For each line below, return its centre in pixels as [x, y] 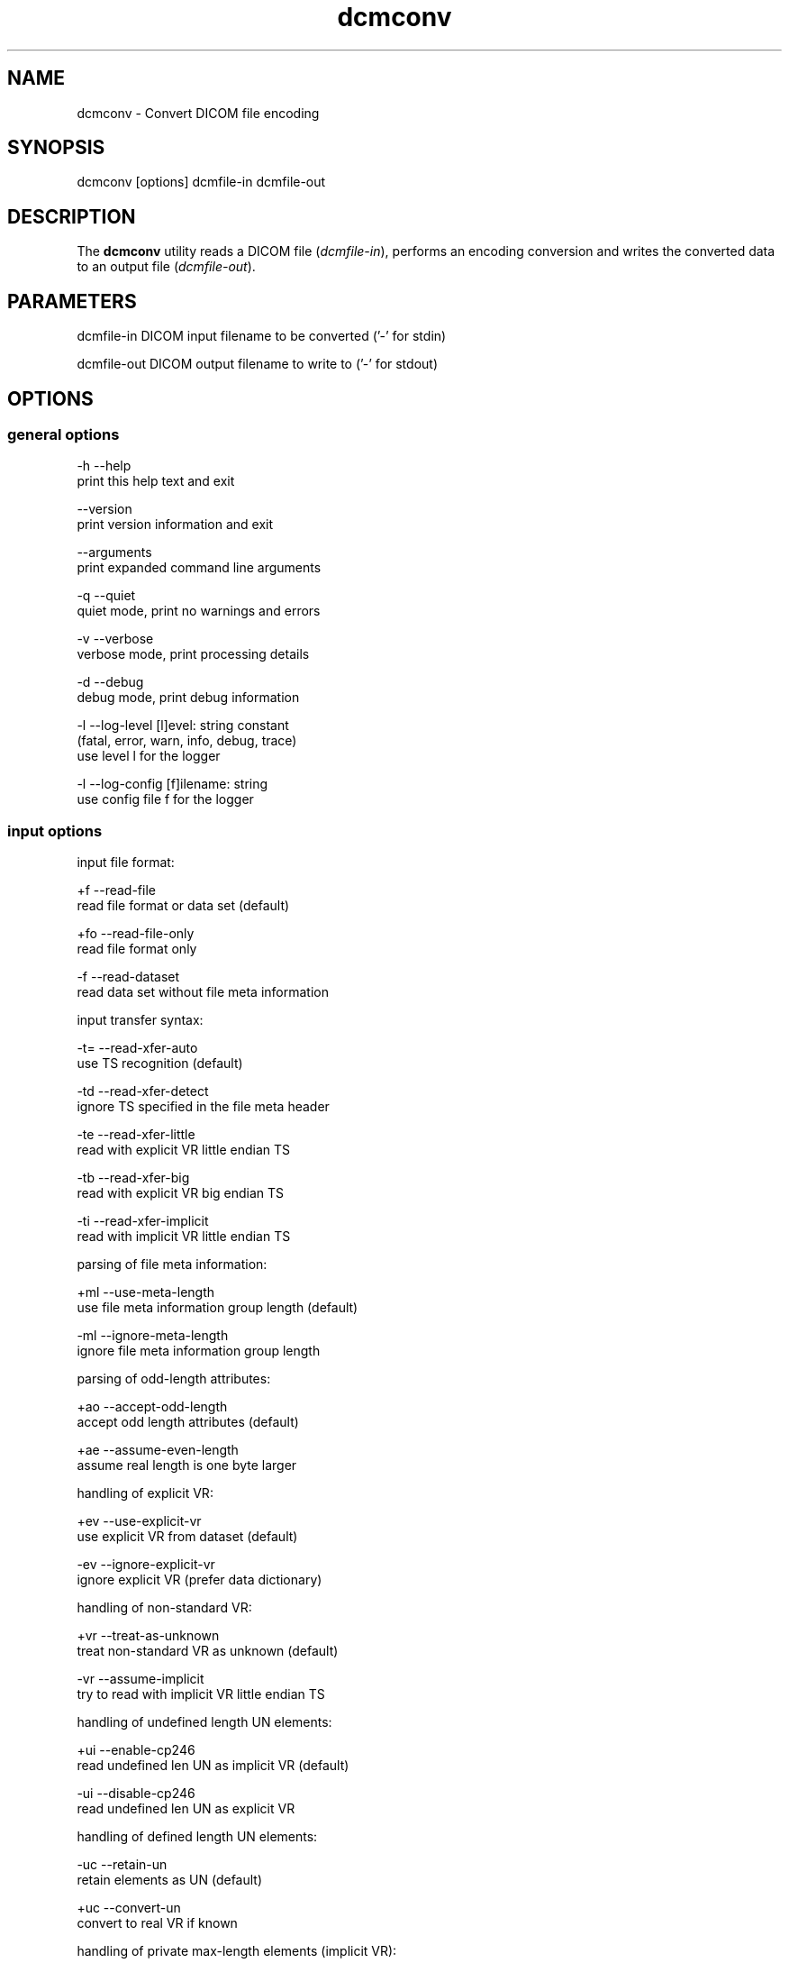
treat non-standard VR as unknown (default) [208, 1651]
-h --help [104, 466]
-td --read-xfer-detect [143, 1091]
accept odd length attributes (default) [188, 1422]
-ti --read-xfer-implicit [143, 1221]
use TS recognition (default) [160, 1064]
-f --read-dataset [128, 977]
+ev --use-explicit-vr [139, 1521]
